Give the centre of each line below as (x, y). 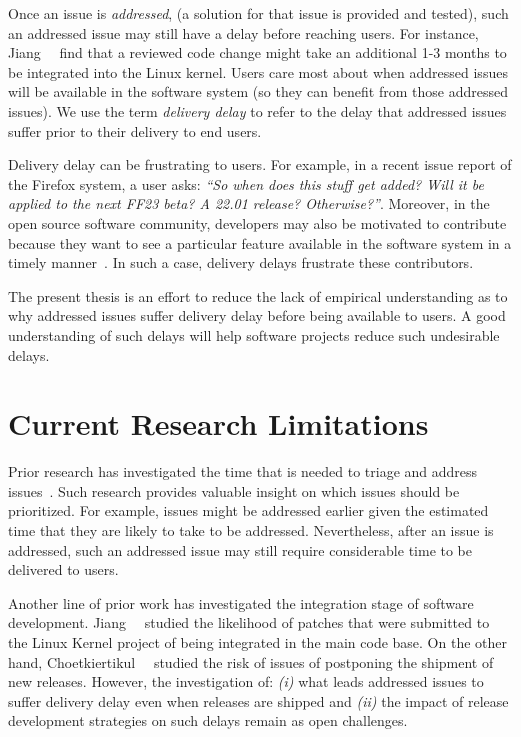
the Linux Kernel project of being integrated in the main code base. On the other (257, 641)
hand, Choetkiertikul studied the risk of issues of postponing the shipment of (251, 661)
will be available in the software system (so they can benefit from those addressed (258, 91)
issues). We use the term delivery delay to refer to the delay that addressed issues (257, 110)
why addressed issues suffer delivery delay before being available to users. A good (257, 315)
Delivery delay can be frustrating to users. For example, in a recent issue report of (260, 164)
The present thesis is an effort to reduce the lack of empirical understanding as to (258, 295)
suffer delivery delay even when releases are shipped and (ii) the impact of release (258, 700)
